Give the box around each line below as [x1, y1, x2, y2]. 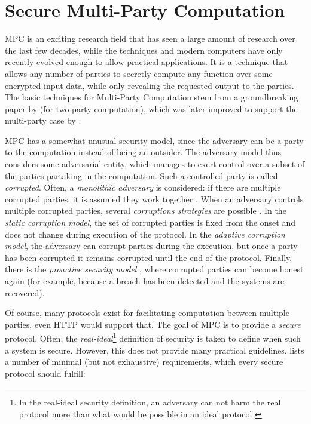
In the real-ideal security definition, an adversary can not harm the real [19, 396, 281, 408]
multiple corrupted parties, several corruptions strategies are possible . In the [5, 204, 286, 217]
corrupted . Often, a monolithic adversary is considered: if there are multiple [5, 181, 281, 193]
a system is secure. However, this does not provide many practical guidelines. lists [5, 343, 304, 356]
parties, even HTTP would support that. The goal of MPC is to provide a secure [5, 318, 301, 330]
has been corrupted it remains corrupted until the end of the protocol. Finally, [5, 251, 292, 263]
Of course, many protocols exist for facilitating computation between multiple [5, 306, 289, 319]
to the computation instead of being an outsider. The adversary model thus [5, 146, 282, 158]
